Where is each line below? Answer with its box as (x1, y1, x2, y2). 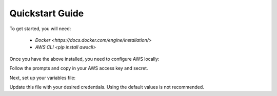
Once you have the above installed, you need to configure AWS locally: (9, 56, 160, 62)
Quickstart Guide (9, 8, 84, 19)
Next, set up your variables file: (9, 75, 76, 81)
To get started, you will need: (9, 26, 71, 32)
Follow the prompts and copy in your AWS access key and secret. (9, 65, 148, 71)
